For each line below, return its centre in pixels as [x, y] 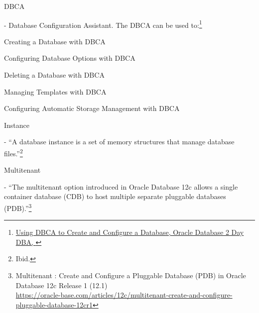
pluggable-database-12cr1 [54, 304]
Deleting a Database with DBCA [54, 75]
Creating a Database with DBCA [55, 41]
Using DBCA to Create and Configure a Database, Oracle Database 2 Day [130, 232]
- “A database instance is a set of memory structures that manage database [119, 142]
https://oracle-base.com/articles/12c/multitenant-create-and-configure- [124, 295]
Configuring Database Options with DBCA [70, 58]
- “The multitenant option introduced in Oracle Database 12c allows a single [121, 186]
